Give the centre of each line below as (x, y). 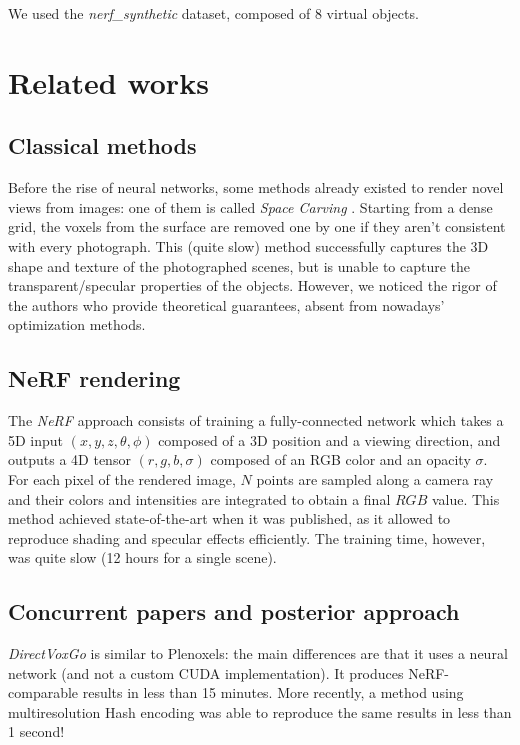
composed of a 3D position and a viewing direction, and (329, 439)
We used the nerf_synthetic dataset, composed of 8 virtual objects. (213, 13)
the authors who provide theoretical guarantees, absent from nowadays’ (226, 304)
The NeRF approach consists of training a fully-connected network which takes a (256, 420)
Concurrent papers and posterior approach (234, 611)
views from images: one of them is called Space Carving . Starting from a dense (250, 206)
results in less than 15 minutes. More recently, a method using (273, 692)
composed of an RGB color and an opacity (340, 459)
